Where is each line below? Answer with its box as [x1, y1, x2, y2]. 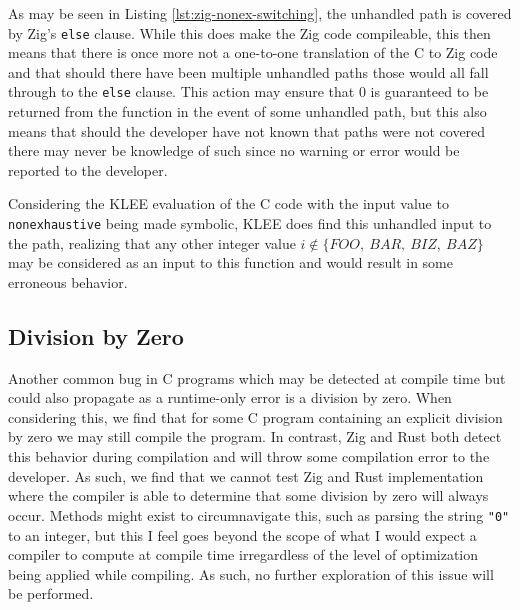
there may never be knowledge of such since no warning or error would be [8, 140, 460, 161]
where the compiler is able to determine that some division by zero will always [8, 485, 489, 506]
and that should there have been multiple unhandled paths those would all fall [8, 61, 489, 82]
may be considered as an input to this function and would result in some [8, 252, 453, 273]
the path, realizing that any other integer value [8, 232, 296, 253]
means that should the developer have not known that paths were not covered [8, 120, 486, 141]
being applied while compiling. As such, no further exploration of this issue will [8, 563, 494, 584]
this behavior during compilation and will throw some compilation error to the [8, 446, 490, 467]
